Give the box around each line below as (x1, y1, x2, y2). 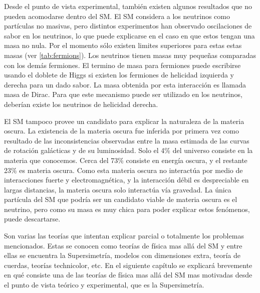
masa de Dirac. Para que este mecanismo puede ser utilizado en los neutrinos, (4, 89, 242, 99)
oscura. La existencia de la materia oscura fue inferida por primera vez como (4, 125, 239, 136)
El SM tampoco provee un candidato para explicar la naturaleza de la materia (4, 115, 244, 126)
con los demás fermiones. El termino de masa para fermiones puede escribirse (4, 59, 241, 70)
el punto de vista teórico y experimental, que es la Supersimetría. (4, 279, 204, 290)
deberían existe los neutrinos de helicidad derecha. (4, 98, 158, 109)
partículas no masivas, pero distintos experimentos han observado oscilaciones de (4, 20, 252, 31)
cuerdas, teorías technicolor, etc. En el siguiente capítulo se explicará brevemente (4, 259, 252, 270)
